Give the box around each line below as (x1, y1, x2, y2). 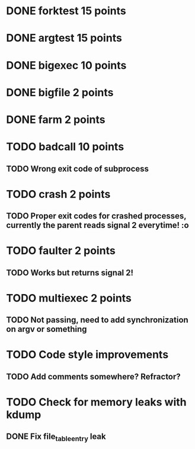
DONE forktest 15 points (6, 4, 126, 18)
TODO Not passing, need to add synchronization (6, 315, 188, 325)
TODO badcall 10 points (6, 140, 124, 154)
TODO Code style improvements (6, 348, 169, 362)
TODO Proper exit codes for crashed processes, (6, 211, 187, 221)
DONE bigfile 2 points (6, 86, 114, 99)
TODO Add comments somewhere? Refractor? (6, 371, 181, 381)
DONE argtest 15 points (6, 31, 123, 45)
